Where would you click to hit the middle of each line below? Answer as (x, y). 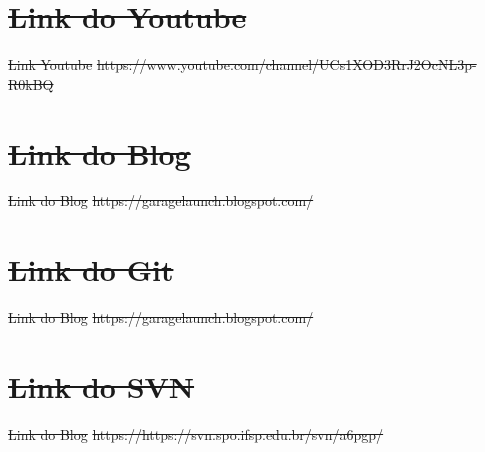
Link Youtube (50, 64)
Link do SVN (101, 385)
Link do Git (91, 269)
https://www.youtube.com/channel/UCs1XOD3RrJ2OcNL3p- (286, 64)
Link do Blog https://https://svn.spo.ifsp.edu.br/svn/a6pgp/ (196, 433)
